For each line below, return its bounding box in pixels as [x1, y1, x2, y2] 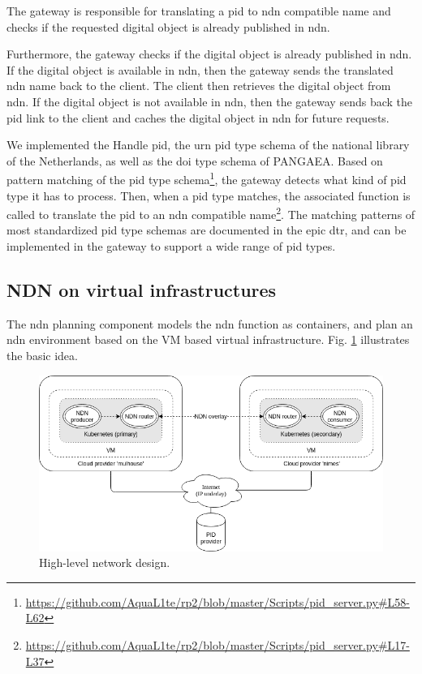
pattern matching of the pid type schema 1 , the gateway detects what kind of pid [6, 169, 407, 187]
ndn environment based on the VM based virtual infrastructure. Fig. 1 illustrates [6, 331, 410, 348]
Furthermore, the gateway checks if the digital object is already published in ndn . [6, 45, 412, 62]
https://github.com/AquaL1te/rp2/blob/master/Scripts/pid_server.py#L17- [25, 636, 410, 653]
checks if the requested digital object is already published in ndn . [6, 18, 330, 35]
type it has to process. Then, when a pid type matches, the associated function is [6, 187, 411, 204]
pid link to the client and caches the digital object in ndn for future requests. [6, 109, 390, 126]
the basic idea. [6, 347, 78, 364]
